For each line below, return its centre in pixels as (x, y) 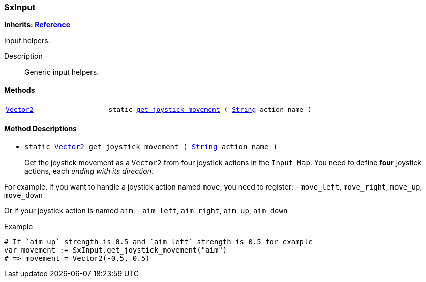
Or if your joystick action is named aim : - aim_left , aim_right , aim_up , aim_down (146, 210)
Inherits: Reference (37, 25)
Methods (20, 90)
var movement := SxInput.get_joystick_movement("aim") (116, 250)
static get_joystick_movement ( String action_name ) (210, 109)
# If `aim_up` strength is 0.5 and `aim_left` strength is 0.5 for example (158, 242)
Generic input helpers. (62, 72)
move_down (23, 195)
